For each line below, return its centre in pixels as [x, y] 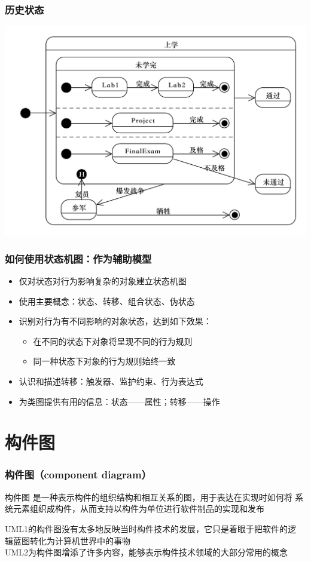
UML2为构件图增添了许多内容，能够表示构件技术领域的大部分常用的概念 [147, 552]
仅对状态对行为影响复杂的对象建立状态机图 [103, 280]
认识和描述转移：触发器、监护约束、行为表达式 [111, 381]
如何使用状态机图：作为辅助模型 [78, 258]
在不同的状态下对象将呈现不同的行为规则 [113, 341]
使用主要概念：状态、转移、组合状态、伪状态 [107, 301]
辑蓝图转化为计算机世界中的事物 [68, 540]
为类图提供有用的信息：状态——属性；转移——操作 [119, 401]
